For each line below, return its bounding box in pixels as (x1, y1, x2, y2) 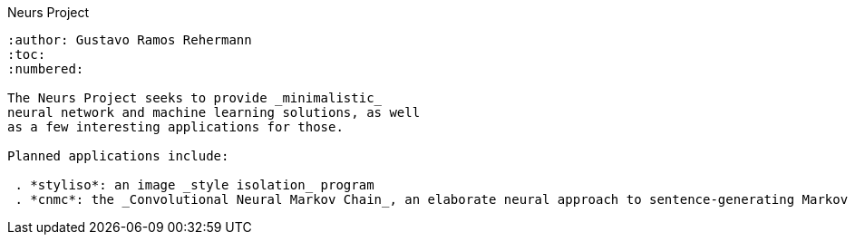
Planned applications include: (7, 149, 229, 163)
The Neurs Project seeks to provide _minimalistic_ (7, 91, 383, 105)
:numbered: (7, 62, 84, 76)
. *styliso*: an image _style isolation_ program (15, 178, 374, 192)
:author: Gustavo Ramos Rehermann (7, 33, 252, 47)
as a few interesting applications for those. (7, 120, 344, 134)
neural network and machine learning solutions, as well (7, 105, 421, 120)
